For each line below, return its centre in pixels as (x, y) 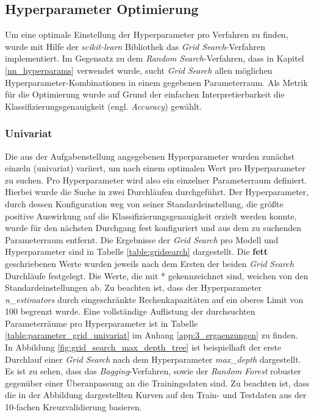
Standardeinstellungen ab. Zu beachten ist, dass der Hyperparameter (134, 287)
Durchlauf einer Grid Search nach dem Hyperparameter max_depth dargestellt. (153, 359)
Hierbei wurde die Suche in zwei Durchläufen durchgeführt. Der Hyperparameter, (157, 192)
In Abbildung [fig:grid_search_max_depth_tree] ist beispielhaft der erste (143, 347)
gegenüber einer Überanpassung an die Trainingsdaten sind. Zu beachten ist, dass (157, 383)
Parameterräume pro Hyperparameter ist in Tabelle (102, 323)
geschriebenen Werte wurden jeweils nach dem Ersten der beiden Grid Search (149, 263)
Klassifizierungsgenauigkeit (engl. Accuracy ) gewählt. (104, 106)
